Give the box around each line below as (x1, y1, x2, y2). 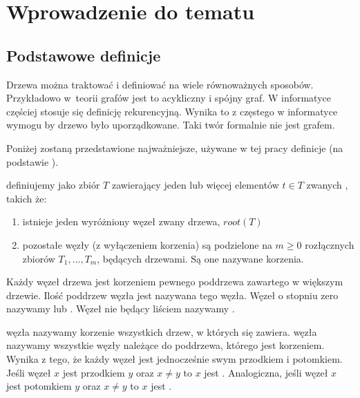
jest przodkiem (62, 365, 125, 379)
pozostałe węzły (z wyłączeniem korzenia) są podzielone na (22, 237, 272, 252)
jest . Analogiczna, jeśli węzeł (204, 365, 328, 379)
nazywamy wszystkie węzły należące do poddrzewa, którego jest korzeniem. (6, 338, 325, 352)
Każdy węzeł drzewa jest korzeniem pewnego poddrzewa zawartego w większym (6, 274, 343, 289)
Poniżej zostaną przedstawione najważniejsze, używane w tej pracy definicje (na (6, 140, 343, 155)
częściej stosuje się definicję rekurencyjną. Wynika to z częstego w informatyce (6, 104, 338, 118)
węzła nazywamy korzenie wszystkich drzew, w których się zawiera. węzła (6, 324, 317, 339)
